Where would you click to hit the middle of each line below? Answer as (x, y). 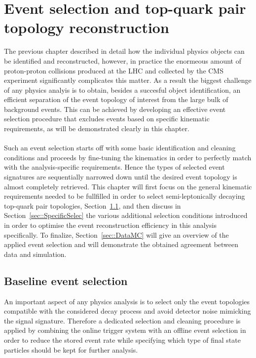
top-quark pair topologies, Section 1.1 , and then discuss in (92, 205)
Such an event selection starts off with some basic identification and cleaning (120, 148)
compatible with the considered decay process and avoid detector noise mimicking (128, 311)
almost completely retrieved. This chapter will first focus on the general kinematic (128, 186)
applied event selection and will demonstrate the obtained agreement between (121, 244)
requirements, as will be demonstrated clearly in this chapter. (97, 128)
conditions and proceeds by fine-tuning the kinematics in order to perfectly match (128, 157)
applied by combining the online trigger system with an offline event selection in (125, 330)
